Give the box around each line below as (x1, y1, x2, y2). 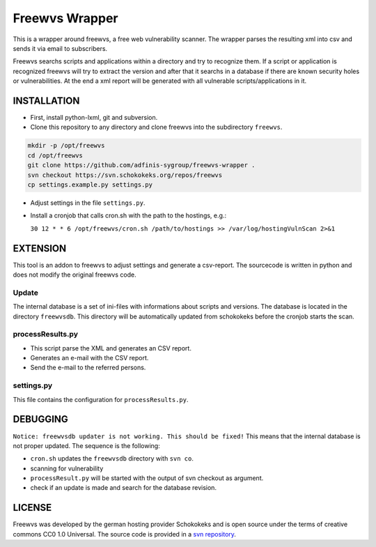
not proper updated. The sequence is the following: (13, 441, 160, 449)
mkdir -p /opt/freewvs (27, 141, 105, 150)
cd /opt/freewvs (27, 151, 84, 160)
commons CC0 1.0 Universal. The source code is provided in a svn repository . (13, 530, 237, 538)
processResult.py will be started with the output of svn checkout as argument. (30, 474, 264, 482)
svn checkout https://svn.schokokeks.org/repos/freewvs (27, 171, 223, 179)
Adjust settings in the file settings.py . (30, 199, 146, 207)
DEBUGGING (13, 413, 69, 425)
